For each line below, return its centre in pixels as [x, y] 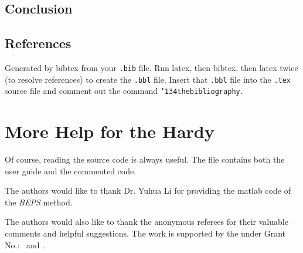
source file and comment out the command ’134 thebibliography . [124, 91]
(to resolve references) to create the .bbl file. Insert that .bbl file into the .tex [148, 79]
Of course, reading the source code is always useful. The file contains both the [145, 159]
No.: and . [25, 244]
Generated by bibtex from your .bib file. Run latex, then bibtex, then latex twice [151, 67]
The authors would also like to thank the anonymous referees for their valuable [147, 222]
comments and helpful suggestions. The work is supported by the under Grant [145, 233]
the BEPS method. [39, 202]
